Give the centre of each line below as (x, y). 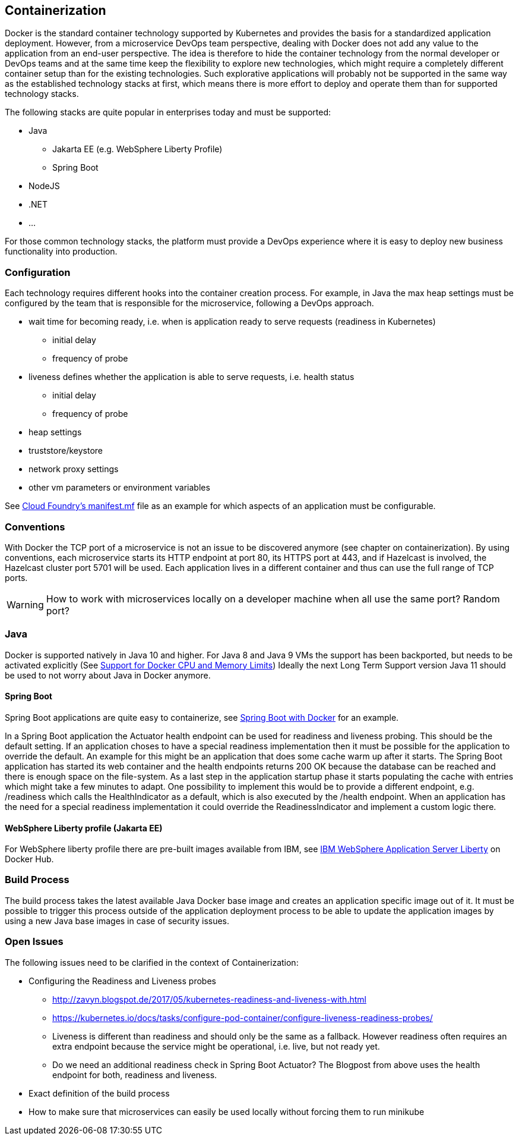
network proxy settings (74, 469)
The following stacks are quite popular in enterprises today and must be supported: (168, 112)
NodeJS (44, 186)
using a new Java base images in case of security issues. (117, 921)
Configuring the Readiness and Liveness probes (122, 981)
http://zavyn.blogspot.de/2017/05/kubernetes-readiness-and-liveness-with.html (209, 999)
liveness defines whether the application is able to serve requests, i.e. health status (192, 377)
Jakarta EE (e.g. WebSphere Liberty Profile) (137, 149)
